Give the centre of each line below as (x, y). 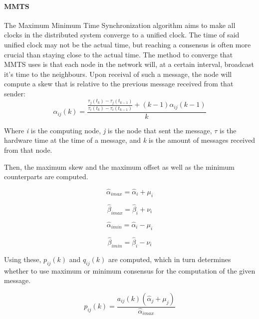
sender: (15, 93)
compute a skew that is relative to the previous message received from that (119, 84)
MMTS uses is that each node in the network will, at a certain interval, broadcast (129, 64)
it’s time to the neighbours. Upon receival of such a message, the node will (118, 74)
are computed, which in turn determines (169, 259)
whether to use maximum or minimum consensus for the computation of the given (130, 270)
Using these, (23, 259)
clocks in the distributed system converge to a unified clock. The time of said (122, 35)
